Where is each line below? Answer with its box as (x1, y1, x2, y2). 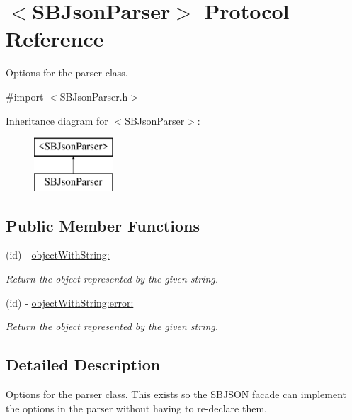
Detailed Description (6, 353, 161, 375)
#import (6, 89, 44, 103)
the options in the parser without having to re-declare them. (6, 400, 267, 415)
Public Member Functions (6, 214, 200, 236)
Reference (6, 24, 104, 53)
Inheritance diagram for (6, 113, 108, 127)
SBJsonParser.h (59, 89, 128, 103)
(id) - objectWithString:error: (6, 295, 134, 310)
